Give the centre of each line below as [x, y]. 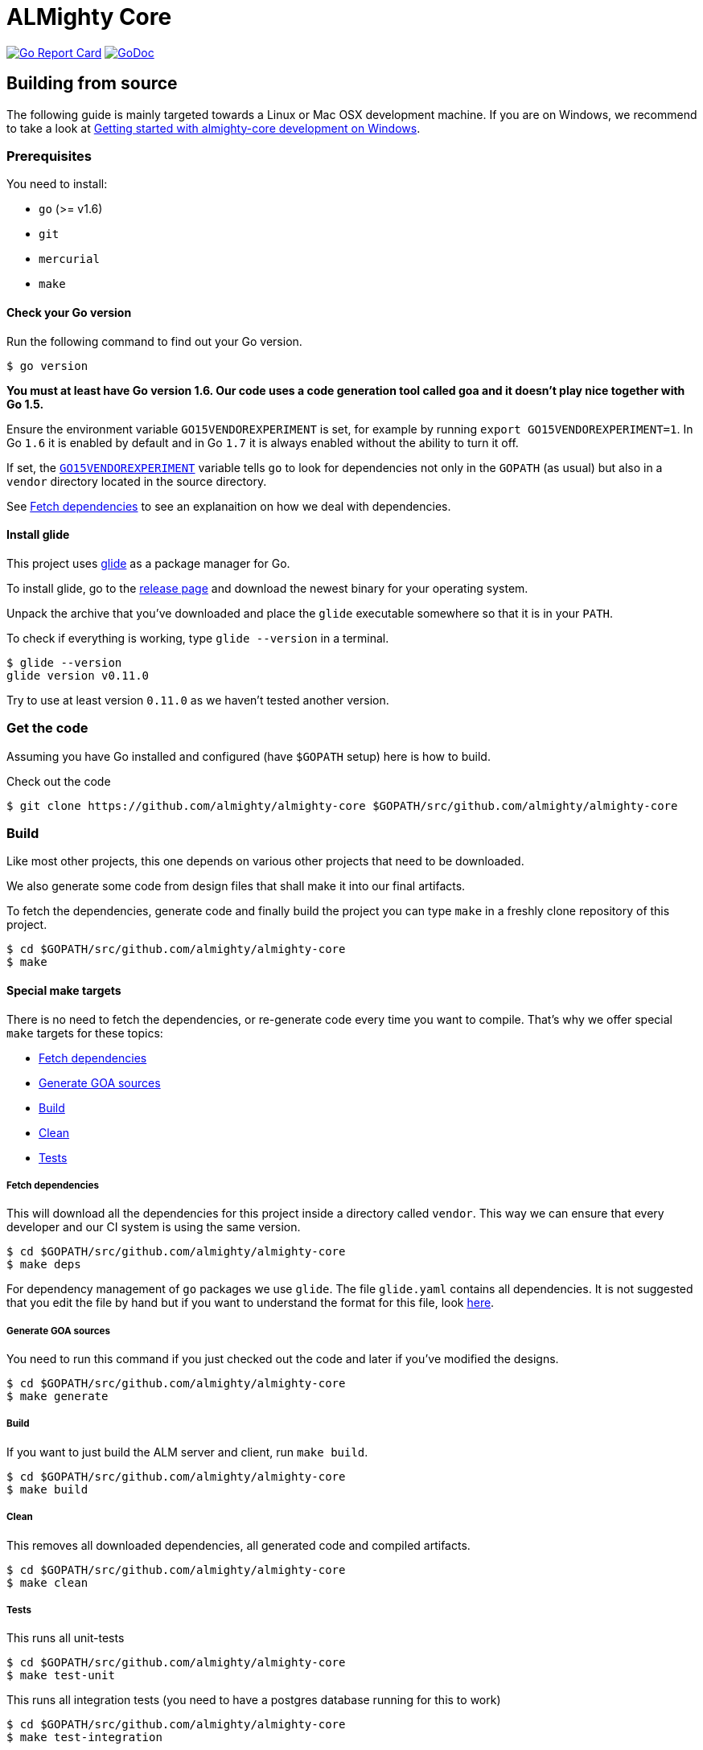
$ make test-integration [84, 1738]
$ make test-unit [61, 1676]
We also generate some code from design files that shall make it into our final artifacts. [236, 886]
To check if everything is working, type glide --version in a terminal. [198, 638]
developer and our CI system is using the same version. [154, 1227]
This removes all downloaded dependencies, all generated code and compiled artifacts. [238, 1545]
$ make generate [58, 1397]
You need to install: [57, 184]
